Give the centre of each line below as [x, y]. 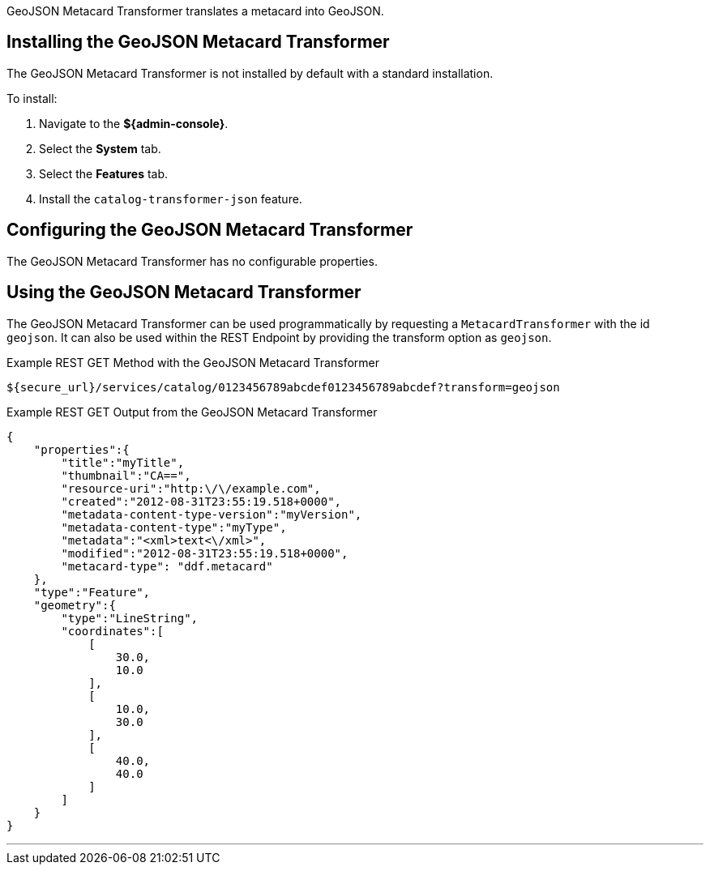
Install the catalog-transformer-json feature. [171, 199]
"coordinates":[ [112, 631]
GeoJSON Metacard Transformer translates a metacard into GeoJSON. [195, 11]
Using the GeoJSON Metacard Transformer [184, 292]
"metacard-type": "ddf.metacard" [167, 566]
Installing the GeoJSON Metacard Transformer [198, 42]
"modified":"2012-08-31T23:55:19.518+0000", [205, 553]
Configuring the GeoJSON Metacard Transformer [210, 230]
